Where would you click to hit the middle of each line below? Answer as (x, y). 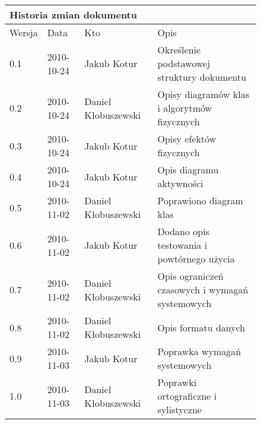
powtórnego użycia (196, 259)
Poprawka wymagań (199, 351)
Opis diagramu (188, 170)
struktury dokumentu (202, 77)
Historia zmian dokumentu (73, 15)
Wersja (24, 32)
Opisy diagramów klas (203, 94)
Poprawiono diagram (200, 200)
